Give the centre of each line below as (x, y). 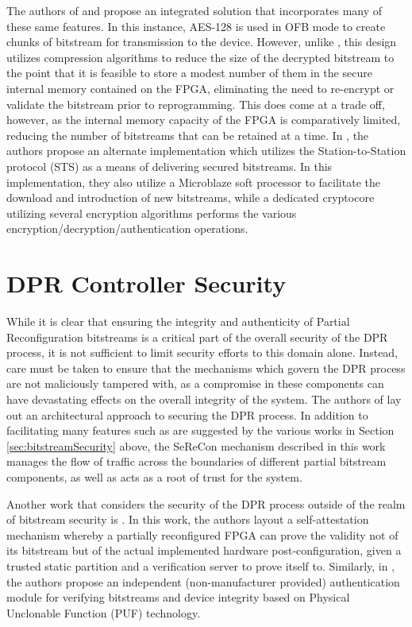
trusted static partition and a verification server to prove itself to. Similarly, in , (201, 565)
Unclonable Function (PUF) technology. (104, 612)
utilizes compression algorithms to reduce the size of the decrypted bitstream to (200, 57)
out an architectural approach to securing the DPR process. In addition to (187, 414)
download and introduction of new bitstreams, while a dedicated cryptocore (191, 197)
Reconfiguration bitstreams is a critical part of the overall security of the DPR (197, 337)
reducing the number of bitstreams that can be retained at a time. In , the (188, 135)
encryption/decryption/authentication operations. (127, 228)
